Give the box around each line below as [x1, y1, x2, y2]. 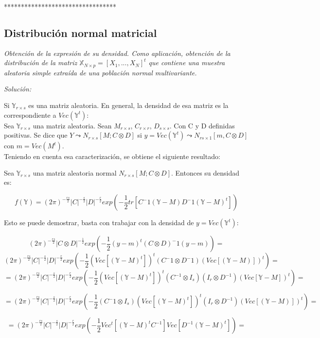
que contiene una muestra [148, 57, 225, 68]
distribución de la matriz [4, 57, 77, 68]
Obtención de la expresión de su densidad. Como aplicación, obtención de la [4, 48, 231, 58]
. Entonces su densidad [171, 167, 240, 178]
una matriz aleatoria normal [33, 167, 117, 178]
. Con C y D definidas [169, 120, 235, 130]
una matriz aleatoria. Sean [33, 120, 112, 130]
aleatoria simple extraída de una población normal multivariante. [4, 67, 197, 77]
